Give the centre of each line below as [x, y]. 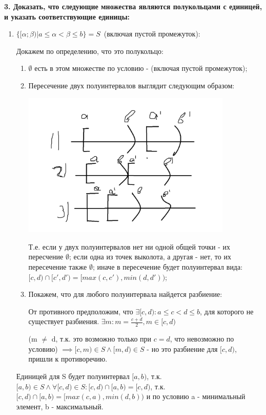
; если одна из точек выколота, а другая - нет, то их [150, 257]
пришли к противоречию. [68, 359]
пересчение [46, 257]
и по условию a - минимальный [196, 396]
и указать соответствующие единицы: [67, 16]
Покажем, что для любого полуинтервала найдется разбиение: [125, 294]
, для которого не [227, 311]
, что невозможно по [202, 339]
